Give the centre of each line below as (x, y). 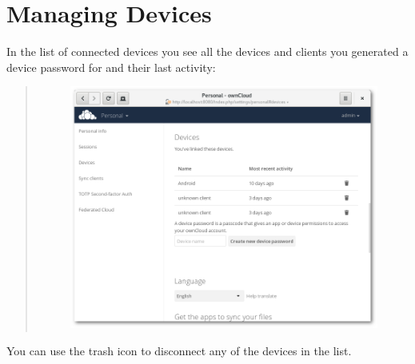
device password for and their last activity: (111, 67)
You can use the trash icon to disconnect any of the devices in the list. (179, 350)
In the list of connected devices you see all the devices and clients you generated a (207, 51)
